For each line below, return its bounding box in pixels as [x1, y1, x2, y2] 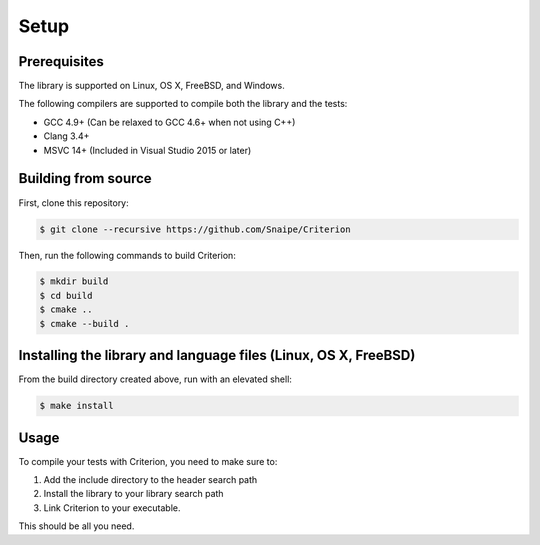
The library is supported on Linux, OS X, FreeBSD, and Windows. [18, 80, 285, 92]
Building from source [18, 170, 152, 187]
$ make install [39, 400, 114, 412]
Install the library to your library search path [43, 488, 224, 500]
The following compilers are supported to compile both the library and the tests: [18, 98, 348, 110]
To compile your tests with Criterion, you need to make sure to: [18, 455, 278, 467]
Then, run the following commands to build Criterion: [18, 249, 237, 261]
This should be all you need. [18, 520, 135, 532]
